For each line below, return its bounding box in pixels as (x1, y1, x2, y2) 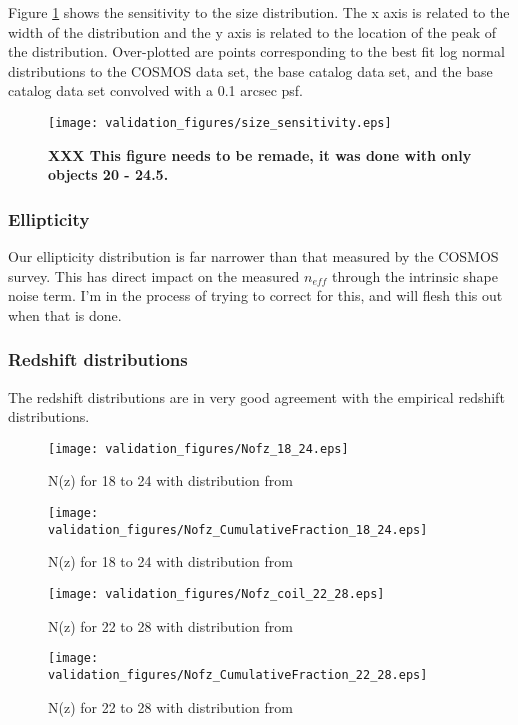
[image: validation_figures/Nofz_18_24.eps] (48, 441, 349, 456)
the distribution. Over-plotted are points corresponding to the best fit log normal (8, 41, 505, 62)
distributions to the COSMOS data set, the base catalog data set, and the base (8, 60, 493, 81)
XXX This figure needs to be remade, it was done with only (48, 144, 472, 165)
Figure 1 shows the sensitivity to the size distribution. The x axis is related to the (8, 2, 510, 22)
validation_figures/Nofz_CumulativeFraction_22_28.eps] (48, 667, 428, 682)
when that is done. (8, 304, 122, 325)
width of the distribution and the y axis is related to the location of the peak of (8, 21, 497, 42)
